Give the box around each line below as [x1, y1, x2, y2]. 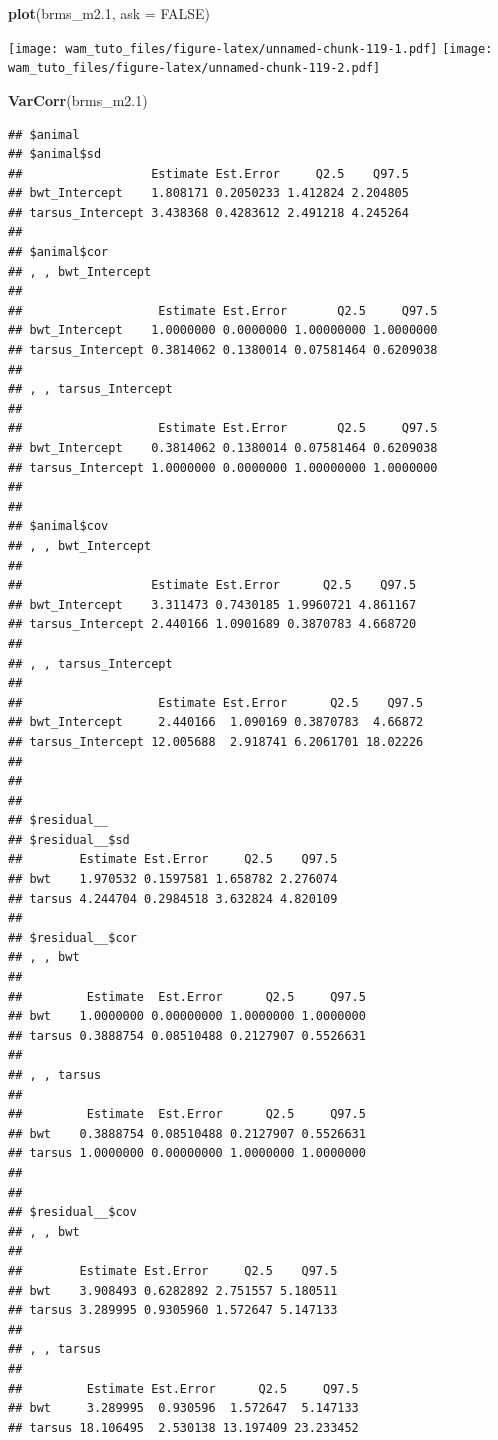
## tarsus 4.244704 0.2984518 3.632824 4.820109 [8, 891, 338, 906]
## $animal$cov [8, 519, 109, 534]
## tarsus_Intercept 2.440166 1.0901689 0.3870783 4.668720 [8, 617, 417, 632]
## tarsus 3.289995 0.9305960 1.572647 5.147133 [8, 1303, 338, 1318]
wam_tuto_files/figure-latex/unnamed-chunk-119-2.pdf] [8, 61, 381, 76]
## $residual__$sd [8, 832, 130, 847]
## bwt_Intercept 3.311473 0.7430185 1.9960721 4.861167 [8, 597, 417, 612]
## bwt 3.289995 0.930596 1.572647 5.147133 [8, 1401, 359, 1416]
